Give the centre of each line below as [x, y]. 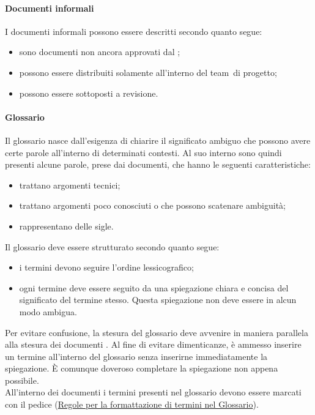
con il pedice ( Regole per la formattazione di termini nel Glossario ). [132, 404]
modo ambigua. [48, 311]
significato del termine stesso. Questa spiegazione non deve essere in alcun [158, 300]
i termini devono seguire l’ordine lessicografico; [106, 267]
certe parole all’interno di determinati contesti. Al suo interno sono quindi [143, 152]
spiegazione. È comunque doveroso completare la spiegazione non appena [142, 368]
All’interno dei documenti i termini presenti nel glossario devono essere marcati [153, 392]
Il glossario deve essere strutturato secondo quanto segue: [112, 246]
